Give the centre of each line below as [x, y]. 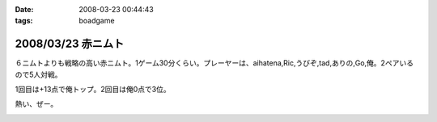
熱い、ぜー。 [36, 104]
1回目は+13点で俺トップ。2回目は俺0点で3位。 [93, 90]
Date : [24, 9]
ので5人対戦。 [38, 74]
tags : [24, 21]
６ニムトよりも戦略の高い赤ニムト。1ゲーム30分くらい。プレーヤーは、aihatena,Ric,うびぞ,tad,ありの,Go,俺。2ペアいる [214, 63]
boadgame [97, 21]
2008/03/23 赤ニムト [70, 44]
